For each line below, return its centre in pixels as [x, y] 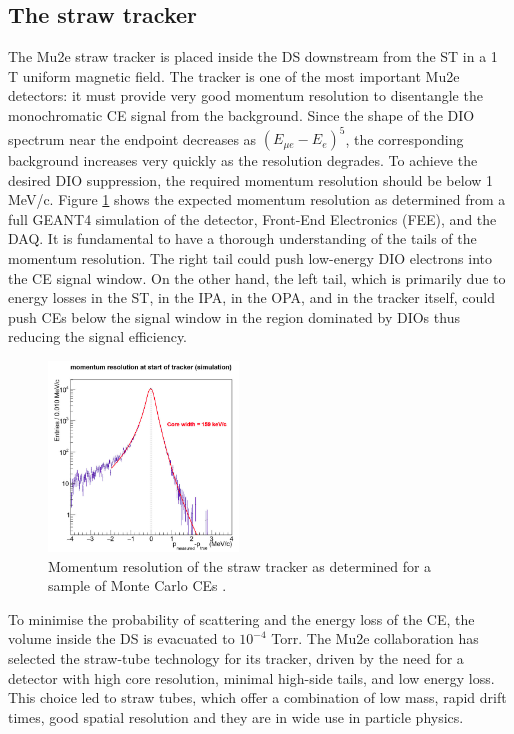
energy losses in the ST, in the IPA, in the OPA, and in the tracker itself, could [251, 297]
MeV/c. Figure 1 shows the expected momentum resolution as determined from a [257, 199]
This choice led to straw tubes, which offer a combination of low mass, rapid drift [257, 697]
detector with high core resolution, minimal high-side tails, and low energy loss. [251, 677]
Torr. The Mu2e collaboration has [375, 638]
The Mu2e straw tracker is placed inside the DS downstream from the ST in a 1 [253, 56]
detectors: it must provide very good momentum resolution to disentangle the [245, 95]
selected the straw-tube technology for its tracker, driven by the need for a [236, 658]
